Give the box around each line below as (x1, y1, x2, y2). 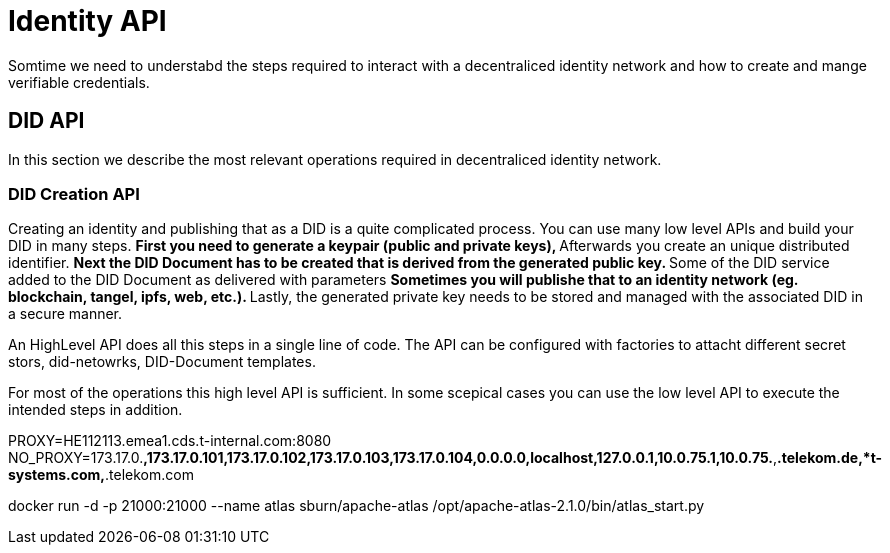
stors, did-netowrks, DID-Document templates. (8, 353, 316, 371)
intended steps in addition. (8, 401, 183, 419)
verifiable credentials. (8, 73, 150, 91)
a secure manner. (8, 305, 123, 323)
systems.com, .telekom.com (8, 466, 194, 484)
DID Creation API (8, 183, 140, 204)
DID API (8, 108, 85, 134)
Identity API (8, 4, 167, 38)
